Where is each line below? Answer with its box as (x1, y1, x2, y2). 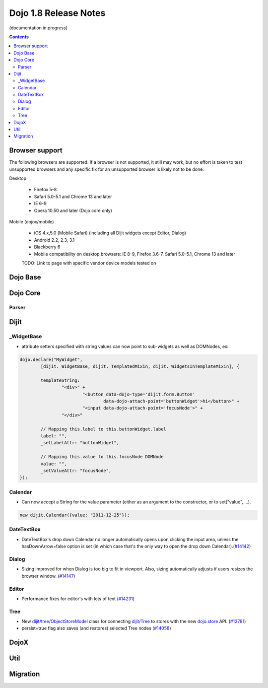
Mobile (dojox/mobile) (9, 219, 54, 225)
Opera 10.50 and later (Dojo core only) (34, 207, 113, 213)
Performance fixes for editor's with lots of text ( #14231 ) (21, 596, 135, 602)
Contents (9, 34, 29, 40)
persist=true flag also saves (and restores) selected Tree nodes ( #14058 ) (21, 625, 171, 631)
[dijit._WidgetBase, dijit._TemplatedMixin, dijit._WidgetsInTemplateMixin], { (40, 364, 240, 369)
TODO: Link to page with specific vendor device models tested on (21, 260, 156, 266)
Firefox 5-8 (34, 187, 57, 193)
